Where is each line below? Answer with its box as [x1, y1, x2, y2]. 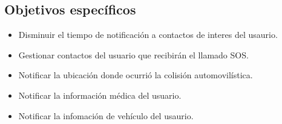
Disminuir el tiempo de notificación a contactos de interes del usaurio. [18, 28, 278, 41]
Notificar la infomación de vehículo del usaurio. [18, 109, 194, 122]
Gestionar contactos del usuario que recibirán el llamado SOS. [18, 48, 249, 61]
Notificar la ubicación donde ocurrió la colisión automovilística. [18, 69, 253, 81]
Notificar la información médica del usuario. [18, 88, 182, 101]
